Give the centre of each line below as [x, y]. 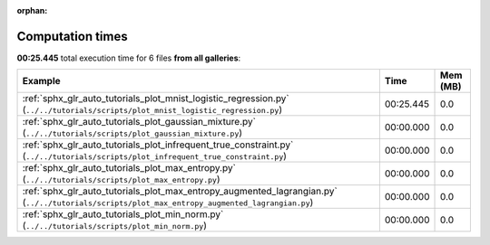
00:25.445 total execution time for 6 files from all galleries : [129, 58]
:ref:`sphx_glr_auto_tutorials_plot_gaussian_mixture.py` [139, 122]
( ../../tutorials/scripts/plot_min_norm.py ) [115, 226]
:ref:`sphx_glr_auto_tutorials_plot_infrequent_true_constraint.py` [158, 145]
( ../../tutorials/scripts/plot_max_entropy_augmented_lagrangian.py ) [168, 203]
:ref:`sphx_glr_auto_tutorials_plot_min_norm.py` [123, 214]
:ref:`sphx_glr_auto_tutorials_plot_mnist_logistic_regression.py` [156, 99]
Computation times [72, 36]
